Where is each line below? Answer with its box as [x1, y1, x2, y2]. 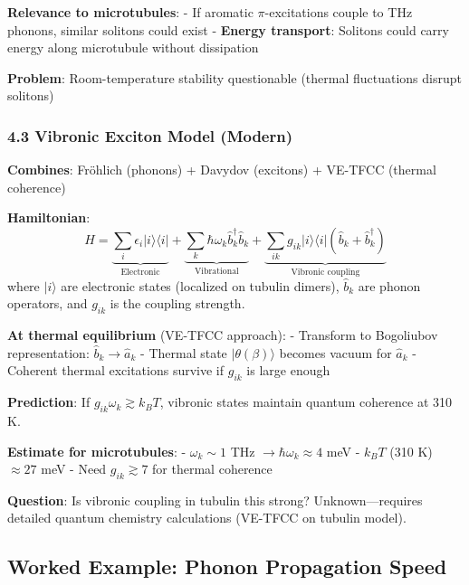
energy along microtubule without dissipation [7, 38, 259, 57]
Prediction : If [7, 392, 91, 411]
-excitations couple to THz [264, 3, 413, 21]
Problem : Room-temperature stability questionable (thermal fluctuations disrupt [7, 68, 462, 87]
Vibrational [195, 267, 239, 277]
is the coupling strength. [110, 294, 245, 313]
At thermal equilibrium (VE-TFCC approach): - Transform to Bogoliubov [7, 326, 438, 344]
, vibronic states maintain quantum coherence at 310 [159, 392, 453, 411]
